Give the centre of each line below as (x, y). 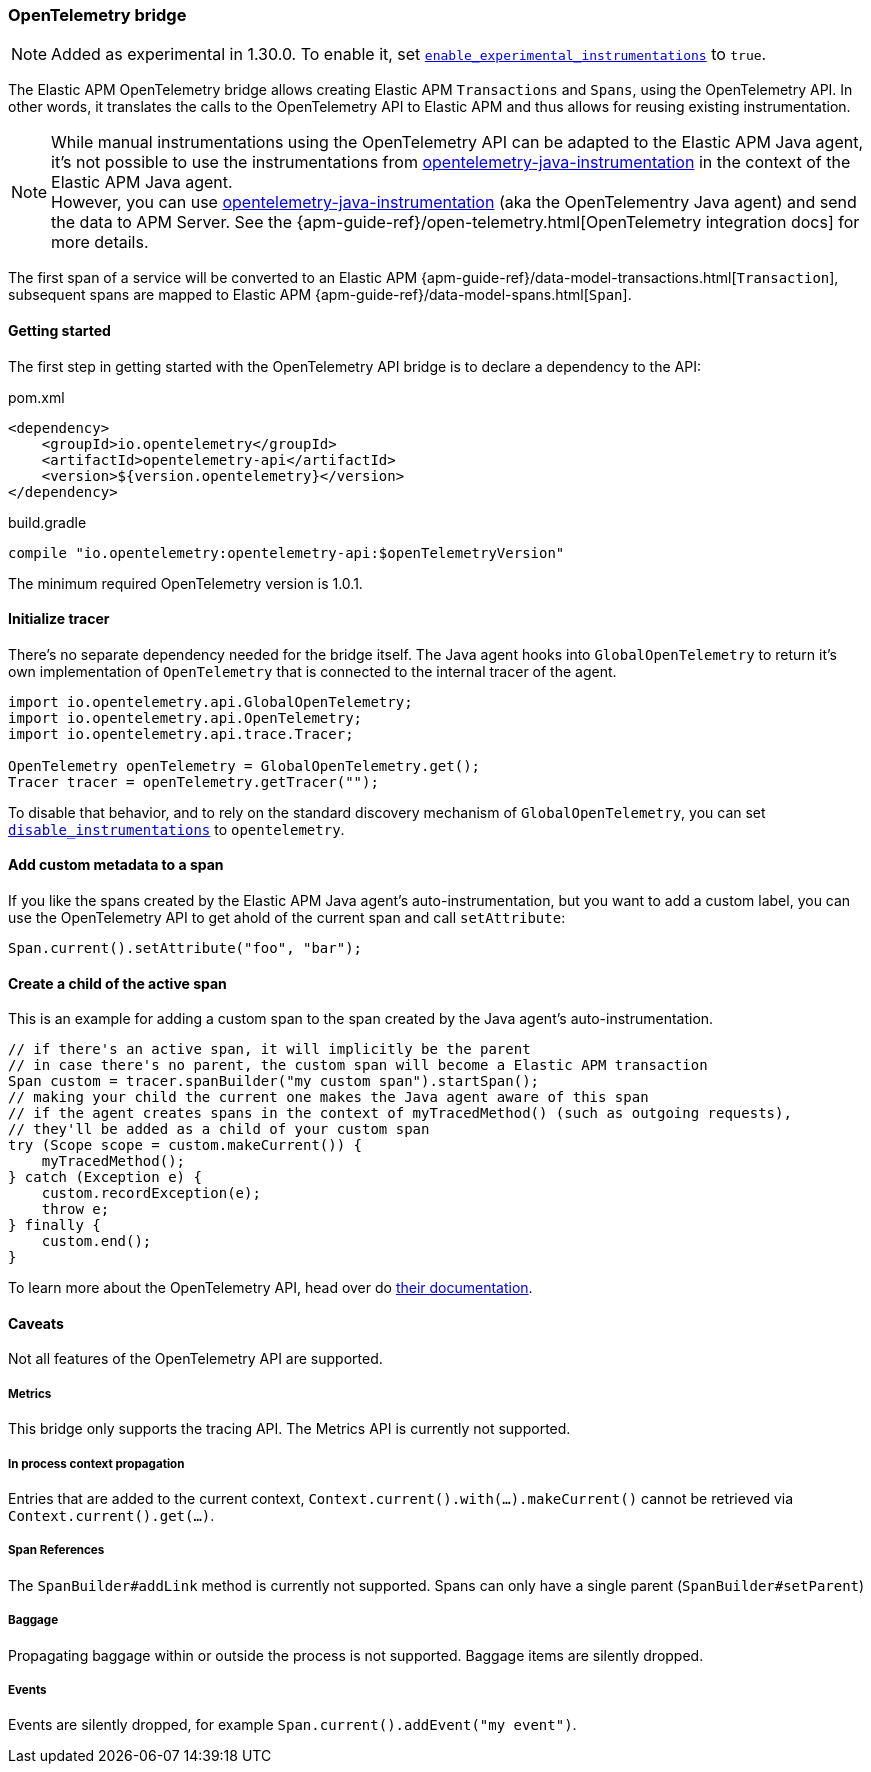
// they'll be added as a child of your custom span (219, 1129)
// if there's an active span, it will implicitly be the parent (269, 1049)
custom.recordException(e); (151, 1193)
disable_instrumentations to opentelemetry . (176, 829)
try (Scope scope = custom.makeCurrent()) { (185, 1145)
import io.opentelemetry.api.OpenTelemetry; (185, 717)
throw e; (75, 1209)
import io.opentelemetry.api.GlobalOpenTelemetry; (210, 701)
